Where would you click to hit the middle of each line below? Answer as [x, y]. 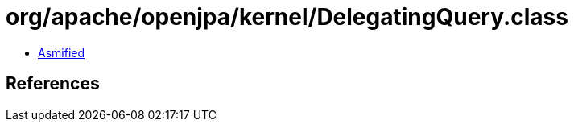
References [53, 84]
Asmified [62, 52]
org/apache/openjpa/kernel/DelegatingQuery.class [287, 17]
